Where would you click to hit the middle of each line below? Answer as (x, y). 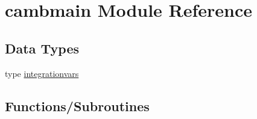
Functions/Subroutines (77, 105)
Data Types (42, 48)
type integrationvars (42, 73)
